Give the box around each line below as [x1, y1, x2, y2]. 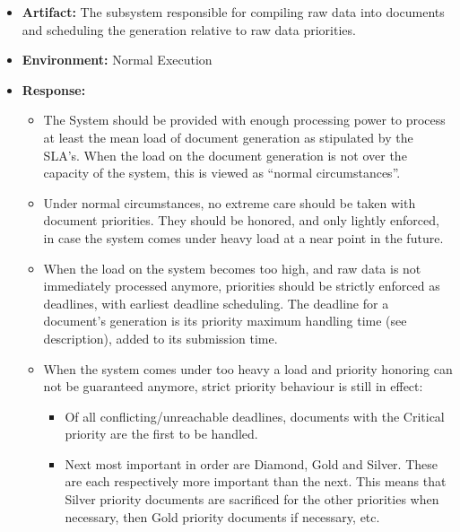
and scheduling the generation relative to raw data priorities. [22, 20, 356, 39]
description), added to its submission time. [43, 328, 278, 347]
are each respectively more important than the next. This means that [65, 472, 447, 491]
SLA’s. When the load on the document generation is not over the [43, 145, 407, 164]
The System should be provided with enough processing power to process [43, 110, 446, 129]
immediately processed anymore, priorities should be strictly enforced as [43, 276, 440, 295]
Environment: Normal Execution [22, 50, 213, 69]
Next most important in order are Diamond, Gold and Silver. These [65, 454, 438, 473]
